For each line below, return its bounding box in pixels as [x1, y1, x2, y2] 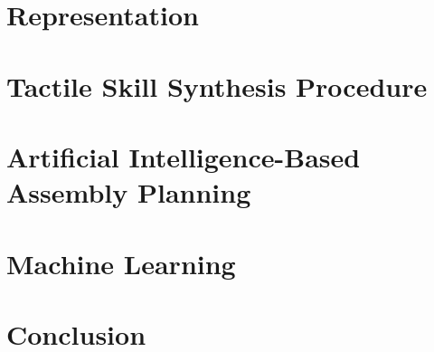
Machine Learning [6, 244, 236, 281]
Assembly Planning [6, 174, 251, 211]
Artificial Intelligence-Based [6, 138, 361, 175]
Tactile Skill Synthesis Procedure [6, 67, 428, 104]
